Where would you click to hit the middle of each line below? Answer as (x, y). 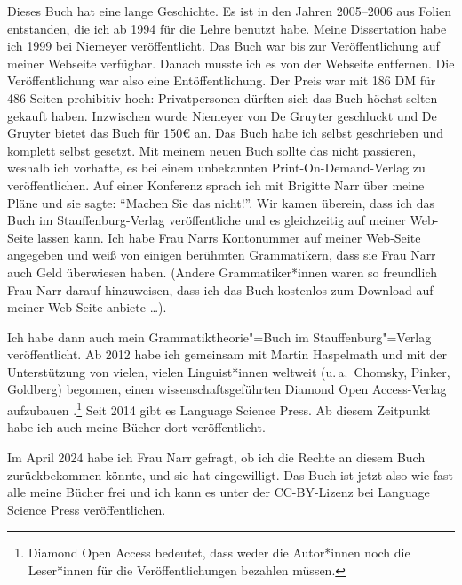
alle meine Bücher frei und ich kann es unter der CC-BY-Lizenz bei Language (219, 492)
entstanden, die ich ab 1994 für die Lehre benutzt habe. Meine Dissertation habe (227, 28)
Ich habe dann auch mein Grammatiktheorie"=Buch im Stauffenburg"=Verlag (219, 337)
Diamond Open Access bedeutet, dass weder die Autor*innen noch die (219, 553)
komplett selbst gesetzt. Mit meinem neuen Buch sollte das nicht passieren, (211, 150)
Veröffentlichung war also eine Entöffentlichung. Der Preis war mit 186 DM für (222, 80)
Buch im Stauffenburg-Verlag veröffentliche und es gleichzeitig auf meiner (207, 220)
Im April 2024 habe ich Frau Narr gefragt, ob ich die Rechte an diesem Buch (216, 457)
